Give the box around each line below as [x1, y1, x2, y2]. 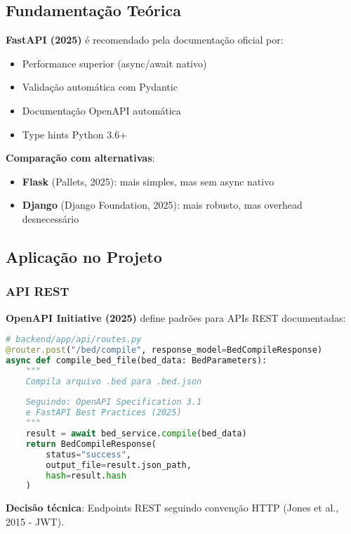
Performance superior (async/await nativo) [22, 56, 207, 70]
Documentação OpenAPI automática [22, 103, 181, 117]
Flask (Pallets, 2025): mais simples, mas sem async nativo [22, 174, 274, 188]
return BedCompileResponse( [25, 438, 157, 449]
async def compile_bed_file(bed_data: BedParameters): [6, 355, 267, 365]
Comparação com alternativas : [6, 150, 155, 165]
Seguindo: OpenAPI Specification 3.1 [25, 397, 202, 408]
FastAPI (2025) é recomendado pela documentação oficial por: [6, 32, 284, 47]
